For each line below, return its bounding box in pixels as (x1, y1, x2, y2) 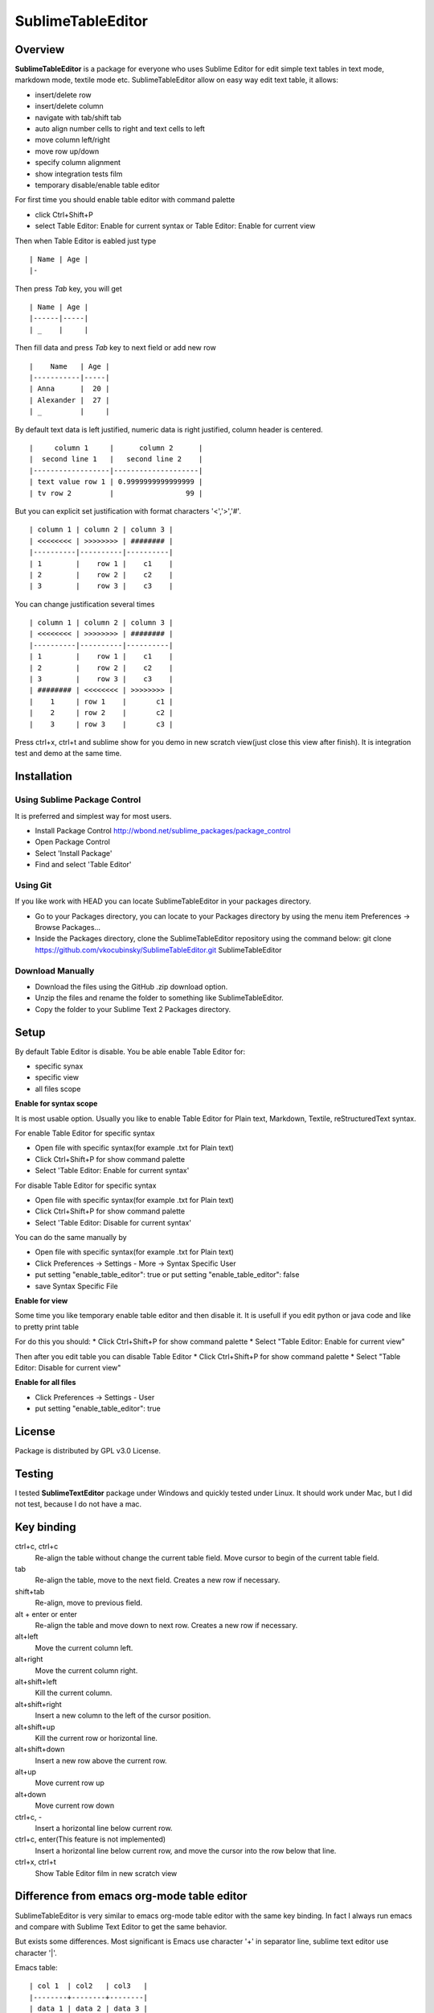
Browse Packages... (35, 923, 100, 932)
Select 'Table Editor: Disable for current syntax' (35, 1217, 192, 1227)
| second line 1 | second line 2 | (29, 455, 203, 464)
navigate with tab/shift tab (35, 113, 122, 122)
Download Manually (14, 965, 95, 976)
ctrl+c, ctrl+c (14, 1542, 59, 1552)
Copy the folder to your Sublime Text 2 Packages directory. (35, 1004, 231, 1014)
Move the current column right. (35, 1665, 138, 1675)
